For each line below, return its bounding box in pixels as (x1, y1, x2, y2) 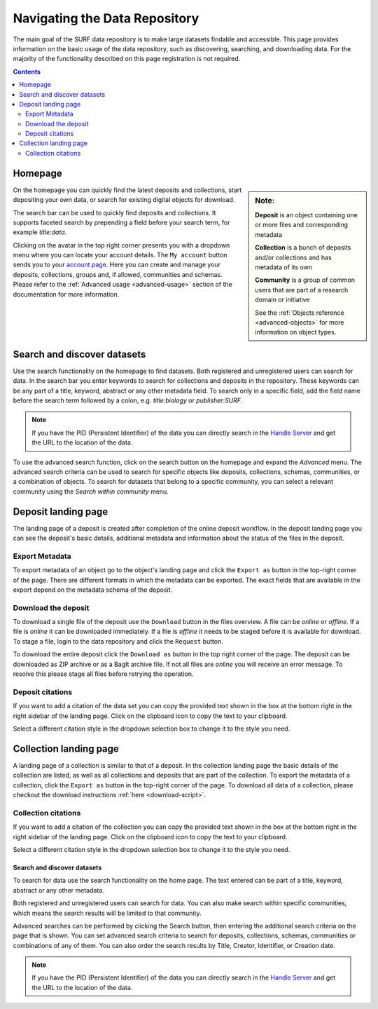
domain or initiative (255, 295, 310, 304)
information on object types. (255, 328, 337, 337)
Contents (13, 67, 41, 76)
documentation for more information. (13, 290, 120, 298)
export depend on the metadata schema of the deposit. (13, 585, 173, 594)
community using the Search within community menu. (13, 487, 169, 496)
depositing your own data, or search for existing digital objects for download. (13, 196, 235, 204)
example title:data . (13, 228, 67, 236)
